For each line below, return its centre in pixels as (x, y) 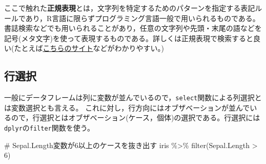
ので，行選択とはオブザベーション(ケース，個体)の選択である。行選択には (136, 117)
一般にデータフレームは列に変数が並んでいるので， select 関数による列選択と (133, 97)
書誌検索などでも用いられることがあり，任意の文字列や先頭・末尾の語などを (133, 28)
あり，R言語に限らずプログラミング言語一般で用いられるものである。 (142, 18)
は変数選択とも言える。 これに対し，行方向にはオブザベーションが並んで (127, 107)
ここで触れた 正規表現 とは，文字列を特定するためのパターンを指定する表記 (130, 8)
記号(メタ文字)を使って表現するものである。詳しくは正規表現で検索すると (129, 38)
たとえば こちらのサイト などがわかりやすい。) (89, 48)
